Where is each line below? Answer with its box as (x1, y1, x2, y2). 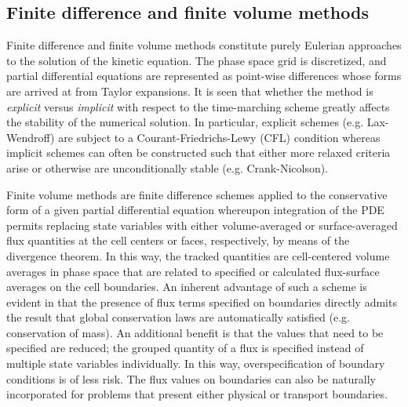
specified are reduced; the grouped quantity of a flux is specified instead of (6, 340, 364, 356)
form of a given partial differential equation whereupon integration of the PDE (6, 202, 384, 218)
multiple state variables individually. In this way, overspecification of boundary (6, 355, 385, 372)
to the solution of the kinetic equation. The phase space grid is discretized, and (6, 52, 387, 68)
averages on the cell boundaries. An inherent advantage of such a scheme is (6, 278, 367, 295)
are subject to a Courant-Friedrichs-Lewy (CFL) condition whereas (58, 129, 381, 145)
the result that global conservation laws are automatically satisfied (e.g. (6, 309, 350, 325)
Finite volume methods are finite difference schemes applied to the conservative (6, 186, 388, 202)
